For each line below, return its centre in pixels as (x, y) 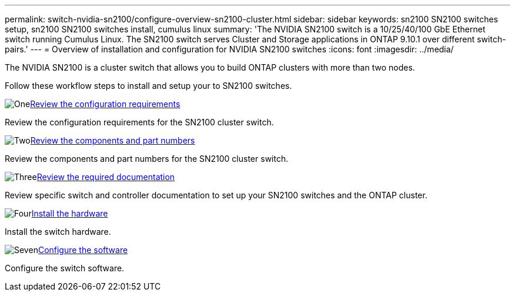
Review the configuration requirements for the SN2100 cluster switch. (139, 122)
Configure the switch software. (65, 268)
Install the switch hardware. (58, 232)
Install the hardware (70, 213)
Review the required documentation (106, 177)
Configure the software (83, 250)
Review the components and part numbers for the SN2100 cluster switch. (147, 159)
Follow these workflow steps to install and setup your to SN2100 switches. (148, 86)
